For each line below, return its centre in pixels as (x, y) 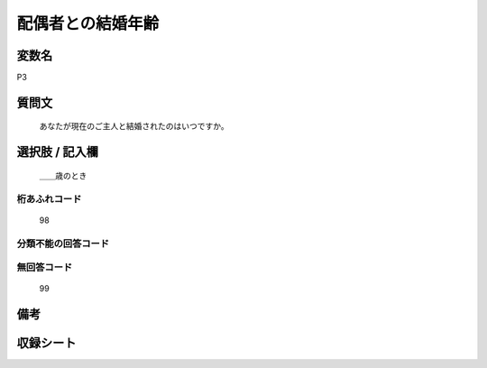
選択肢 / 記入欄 (58, 152)
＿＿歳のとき (63, 175)
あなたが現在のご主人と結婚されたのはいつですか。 (134, 126)
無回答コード (45, 268)
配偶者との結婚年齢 (88, 23)
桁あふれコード (49, 198)
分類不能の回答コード (63, 244)
